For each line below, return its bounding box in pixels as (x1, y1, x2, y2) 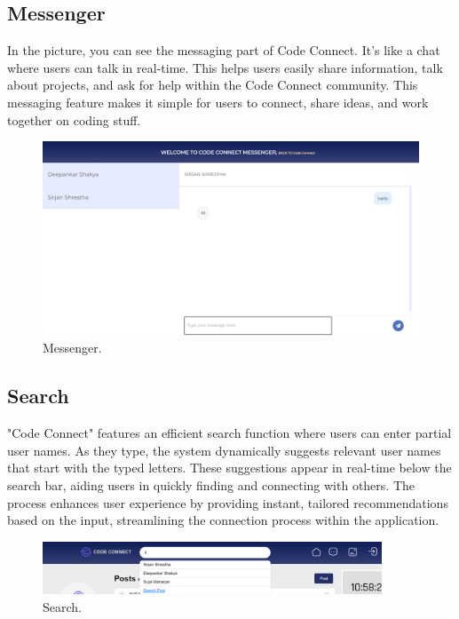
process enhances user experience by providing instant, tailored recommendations (7, 493, 448, 512)
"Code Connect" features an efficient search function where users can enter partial (7, 424, 452, 442)
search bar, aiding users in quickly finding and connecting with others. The (7, 475, 415, 494)
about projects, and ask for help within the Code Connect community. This (7, 75, 418, 94)
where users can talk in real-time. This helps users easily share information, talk (7, 58, 443, 76)
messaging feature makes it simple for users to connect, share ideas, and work (7, 92, 429, 111)
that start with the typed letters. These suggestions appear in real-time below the (7, 458, 452, 477)
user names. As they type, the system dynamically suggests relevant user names (7, 440, 441, 459)
